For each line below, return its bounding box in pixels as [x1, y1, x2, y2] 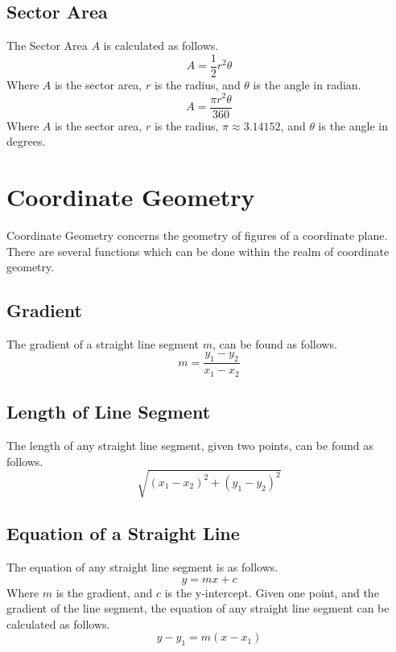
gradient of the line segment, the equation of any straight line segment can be [6, 600, 390, 617]
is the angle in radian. [253, 76, 361, 93]
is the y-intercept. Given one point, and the [164, 584, 379, 600]
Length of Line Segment [6, 399, 211, 424]
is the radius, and [154, 76, 241, 93]
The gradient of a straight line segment [6, 335, 199, 352]
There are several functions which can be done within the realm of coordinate [6, 242, 390, 259]
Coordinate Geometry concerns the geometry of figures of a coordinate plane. [6, 226, 388, 243]
